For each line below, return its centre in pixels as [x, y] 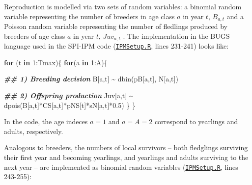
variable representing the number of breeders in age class [89, 16]
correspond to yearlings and [196, 121]
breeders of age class [35, 36]
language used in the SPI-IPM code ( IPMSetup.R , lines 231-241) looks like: [116, 46]
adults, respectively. [34, 131]
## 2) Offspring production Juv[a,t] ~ [69, 95]
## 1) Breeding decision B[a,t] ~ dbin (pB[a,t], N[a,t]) [91, 79]
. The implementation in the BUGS [176, 36]
